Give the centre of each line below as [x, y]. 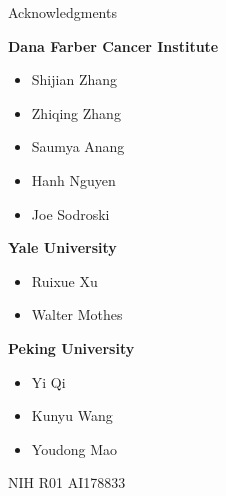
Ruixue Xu [64, 280]
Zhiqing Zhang [76, 112]
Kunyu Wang [72, 415]
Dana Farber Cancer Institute [113, 45]
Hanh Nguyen [73, 179]
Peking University [71, 347]
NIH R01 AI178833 [67, 482]
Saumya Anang [78, 146]
